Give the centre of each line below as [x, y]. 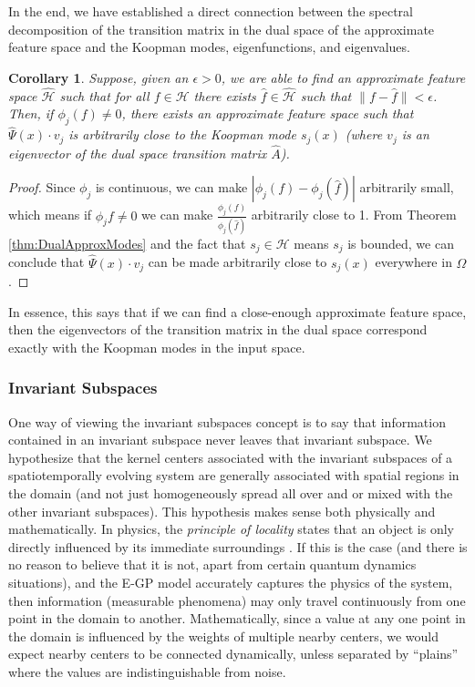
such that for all [104, 95]
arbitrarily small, [407, 187]
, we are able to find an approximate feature [343, 77]
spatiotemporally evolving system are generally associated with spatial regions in [234, 475]
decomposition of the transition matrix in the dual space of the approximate [222, 29]
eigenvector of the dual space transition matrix [138, 153]
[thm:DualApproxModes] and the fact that [127, 243]
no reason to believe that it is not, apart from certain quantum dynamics [212, 564]
